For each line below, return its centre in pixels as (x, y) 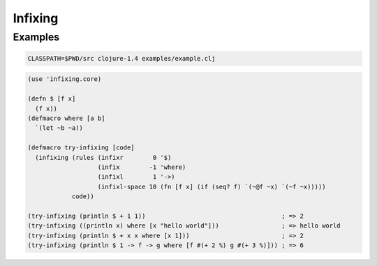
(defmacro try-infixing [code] (81, 148)
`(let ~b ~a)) (59, 128)
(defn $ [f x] (52, 99)
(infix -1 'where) (142, 167)
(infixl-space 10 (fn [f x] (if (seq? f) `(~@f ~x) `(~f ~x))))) (212, 186)
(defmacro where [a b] (66, 118)
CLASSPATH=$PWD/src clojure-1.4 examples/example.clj (121, 58)
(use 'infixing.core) (65, 79)
